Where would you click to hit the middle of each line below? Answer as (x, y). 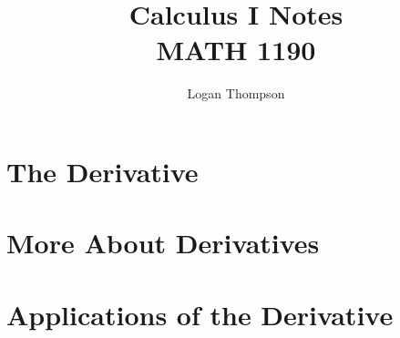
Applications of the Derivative (200, 314)
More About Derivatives (163, 243)
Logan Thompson (236, 93)
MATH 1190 (236, 50)
